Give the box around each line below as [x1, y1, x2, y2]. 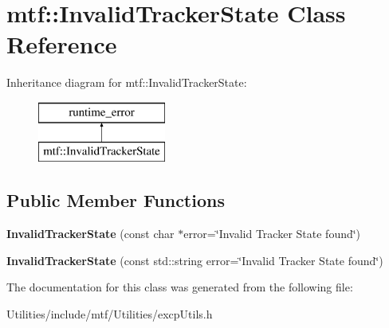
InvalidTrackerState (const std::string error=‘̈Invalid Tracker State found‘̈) [6, 252, 383, 268]
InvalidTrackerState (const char [6, 225, 175, 242]
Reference [6, 28, 117, 61]
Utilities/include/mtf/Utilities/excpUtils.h [6, 306, 213, 322]
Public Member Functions [6, 188, 225, 213]
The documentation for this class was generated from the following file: [6, 279, 353, 295]
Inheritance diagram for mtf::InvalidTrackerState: [6, 74, 247, 91]
